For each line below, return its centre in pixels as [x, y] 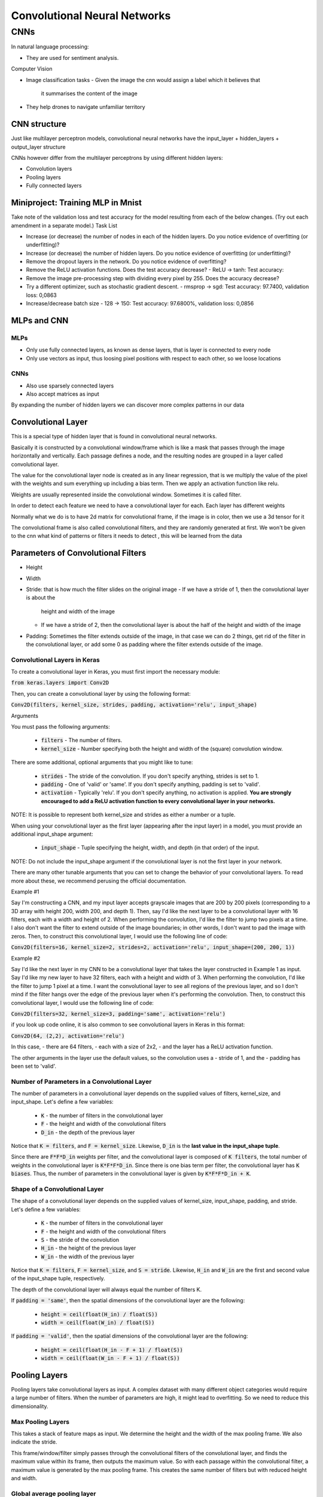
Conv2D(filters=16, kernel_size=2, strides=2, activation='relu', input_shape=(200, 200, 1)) [153, 947]
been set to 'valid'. [34, 1066]
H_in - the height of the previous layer [89, 1248]
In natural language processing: [50, 47]
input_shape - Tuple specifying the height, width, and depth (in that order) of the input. [150, 848]
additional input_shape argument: [52, 834]
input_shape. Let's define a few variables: [62, 1102]
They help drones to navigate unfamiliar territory [86, 107]
